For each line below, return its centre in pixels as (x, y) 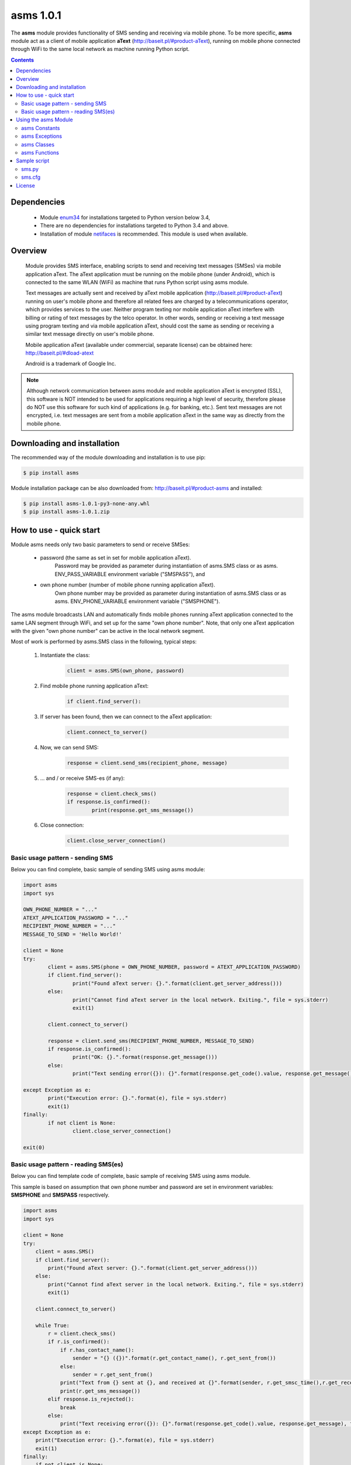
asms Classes (38, 144)
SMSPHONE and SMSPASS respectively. (60, 1195)
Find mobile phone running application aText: (94, 686)
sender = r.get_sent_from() (113, 1374)
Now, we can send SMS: (69, 747)
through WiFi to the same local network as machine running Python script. (100, 49)
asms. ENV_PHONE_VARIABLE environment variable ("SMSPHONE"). (137, 601)
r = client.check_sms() (82, 1334)
